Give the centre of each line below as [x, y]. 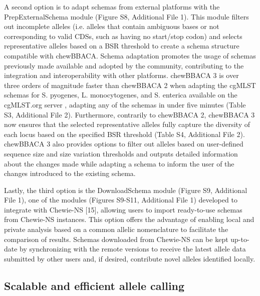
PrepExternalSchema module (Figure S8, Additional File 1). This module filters [126, 16]
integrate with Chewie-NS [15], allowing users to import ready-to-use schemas [123, 209]
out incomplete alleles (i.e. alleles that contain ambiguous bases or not [112, 26]
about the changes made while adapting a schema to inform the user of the [119, 163]
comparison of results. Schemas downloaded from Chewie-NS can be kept [116, 239]
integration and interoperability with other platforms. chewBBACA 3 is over [121, 75]
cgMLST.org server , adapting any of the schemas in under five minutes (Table [125, 104]
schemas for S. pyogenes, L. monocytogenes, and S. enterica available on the [121, 95]
